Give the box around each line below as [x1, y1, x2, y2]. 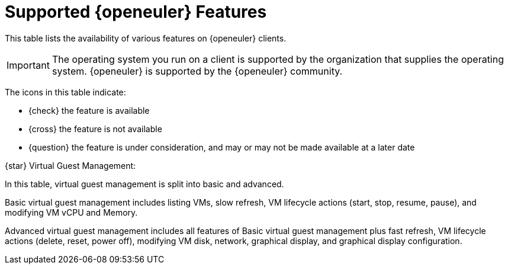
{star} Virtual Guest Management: [5, 160, 136, 171]
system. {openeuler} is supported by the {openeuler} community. [52, 65, 343, 77]
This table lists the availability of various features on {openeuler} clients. [5, 33, 287, 43]
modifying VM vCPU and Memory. [5, 207, 138, 217]
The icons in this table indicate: [5, 87, 126, 97]
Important [7, 59, 50, 71]
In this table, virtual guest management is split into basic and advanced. [5, 178, 284, 189]
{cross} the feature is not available [28, 123, 162, 134]
